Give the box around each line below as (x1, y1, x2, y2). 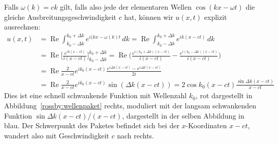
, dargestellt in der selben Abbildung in (122, 110, 244, 121)
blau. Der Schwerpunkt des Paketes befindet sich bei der (4, 120, 179, 131)
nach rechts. (117, 130, 155, 140)
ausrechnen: (4, 21, 41, 32)
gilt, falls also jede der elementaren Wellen (60, 2, 192, 12)
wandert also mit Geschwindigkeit (4, 130, 109, 140)
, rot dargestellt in (195, 90, 253, 101)
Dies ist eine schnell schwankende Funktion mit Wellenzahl (4, 90, 187, 101)
